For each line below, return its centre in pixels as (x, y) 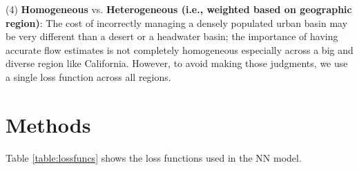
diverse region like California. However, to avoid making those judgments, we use (177, 63)
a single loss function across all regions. (88, 76)
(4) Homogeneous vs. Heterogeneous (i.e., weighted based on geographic (179, 9)
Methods (48, 124)
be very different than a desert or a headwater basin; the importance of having (172, 36)
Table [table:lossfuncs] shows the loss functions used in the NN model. (154, 157)
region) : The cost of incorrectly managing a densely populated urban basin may (177, 22)
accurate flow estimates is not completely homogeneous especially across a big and (179, 49)
